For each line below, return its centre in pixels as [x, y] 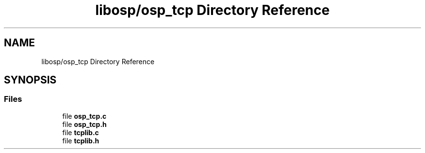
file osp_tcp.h [84, 124]
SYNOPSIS [30, 80]
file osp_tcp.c [84, 116]
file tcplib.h [81, 140]
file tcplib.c [81, 132]
